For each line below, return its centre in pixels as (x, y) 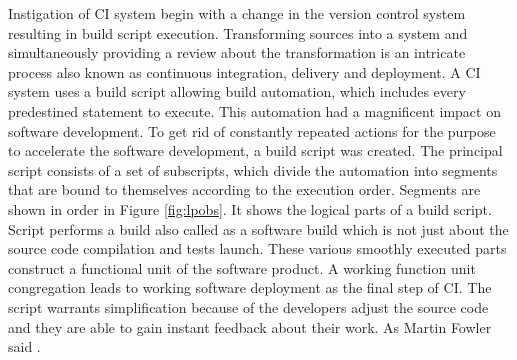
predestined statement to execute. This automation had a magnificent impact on (254, 110)
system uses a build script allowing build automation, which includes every (237, 91)
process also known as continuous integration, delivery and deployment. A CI (244, 71)
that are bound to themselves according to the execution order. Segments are (244, 189)
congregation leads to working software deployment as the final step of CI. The (250, 287)
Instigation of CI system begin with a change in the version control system (237, 13)
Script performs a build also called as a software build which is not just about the (258, 228)
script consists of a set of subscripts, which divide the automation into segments (253, 169)
